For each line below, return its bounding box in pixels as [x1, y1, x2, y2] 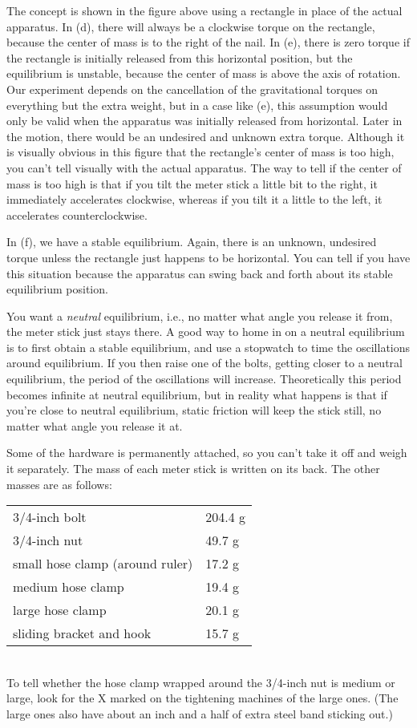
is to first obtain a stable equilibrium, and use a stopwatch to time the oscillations [6, 338, 411, 355]
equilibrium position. [6, 281, 108, 297]
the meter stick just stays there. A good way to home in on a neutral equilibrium [6, 323, 405, 340]
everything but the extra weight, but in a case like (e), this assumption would [6, 96, 388, 113]
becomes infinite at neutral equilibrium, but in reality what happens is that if [6, 386, 387, 402]
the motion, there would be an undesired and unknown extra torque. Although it [6, 127, 405, 144]
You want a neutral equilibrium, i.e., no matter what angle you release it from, [6, 307, 393, 324]
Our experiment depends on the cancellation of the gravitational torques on [6, 80, 379, 97]
